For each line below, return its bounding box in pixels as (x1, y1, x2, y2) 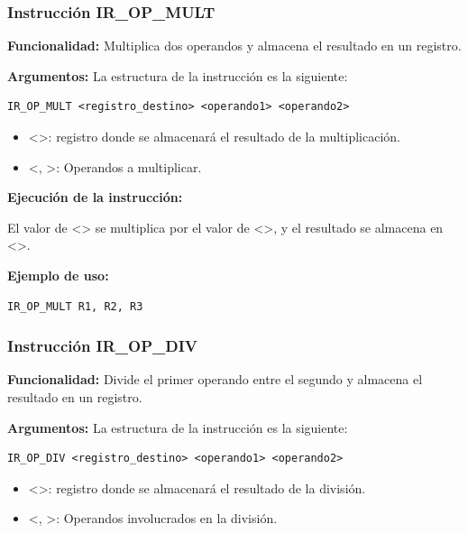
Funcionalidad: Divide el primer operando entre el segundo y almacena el (7, 370, 423, 389)
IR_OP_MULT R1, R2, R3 (7, 299, 143, 313)
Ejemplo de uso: (7, 265, 109, 284)
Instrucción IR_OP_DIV (7, 335, 198, 357)
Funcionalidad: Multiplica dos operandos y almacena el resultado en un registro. (7, 36, 462, 55)
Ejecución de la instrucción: (7, 188, 183, 207)
